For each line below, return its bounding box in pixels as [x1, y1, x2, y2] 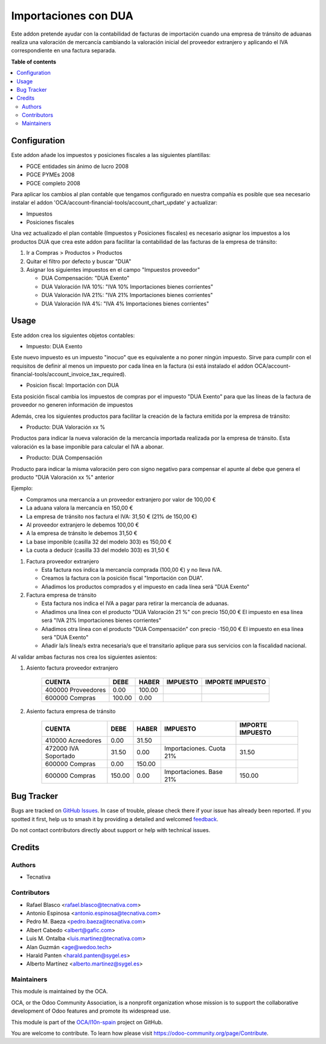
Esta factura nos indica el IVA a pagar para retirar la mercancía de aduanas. [41, 600, 229, 607]
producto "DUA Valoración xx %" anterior [11, 473, 115, 481]
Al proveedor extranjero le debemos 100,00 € [26, 521, 139, 528]
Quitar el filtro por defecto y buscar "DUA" [26, 257, 132, 265]
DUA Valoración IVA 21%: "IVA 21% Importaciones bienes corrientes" [41, 292, 214, 299]
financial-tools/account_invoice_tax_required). [11, 371, 127, 378]
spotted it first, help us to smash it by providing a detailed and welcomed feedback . [11, 815, 219, 822]
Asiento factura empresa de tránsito [26, 707, 116, 715]
